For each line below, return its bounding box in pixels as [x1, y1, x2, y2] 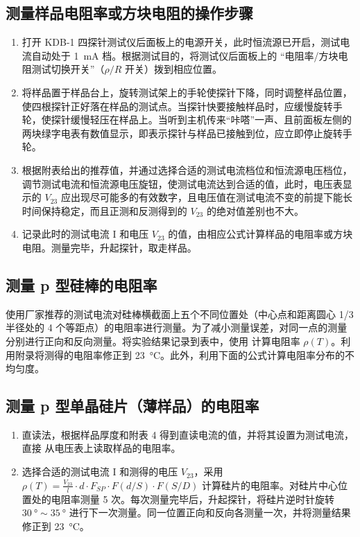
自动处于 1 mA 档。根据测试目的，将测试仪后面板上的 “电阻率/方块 [31, 48, 338, 62]
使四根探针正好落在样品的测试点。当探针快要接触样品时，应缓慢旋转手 [22, 98, 343, 113]
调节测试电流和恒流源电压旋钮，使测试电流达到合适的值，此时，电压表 [22, 176, 343, 191]
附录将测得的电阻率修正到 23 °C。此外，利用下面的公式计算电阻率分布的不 [15, 347, 355, 362]
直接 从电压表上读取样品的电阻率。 [22, 441, 181, 455]
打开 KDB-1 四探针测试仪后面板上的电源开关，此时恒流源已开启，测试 [22, 35, 341, 49]
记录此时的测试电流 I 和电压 [22, 227, 149, 241]
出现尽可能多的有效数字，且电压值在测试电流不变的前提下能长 [70, 190, 352, 204]
